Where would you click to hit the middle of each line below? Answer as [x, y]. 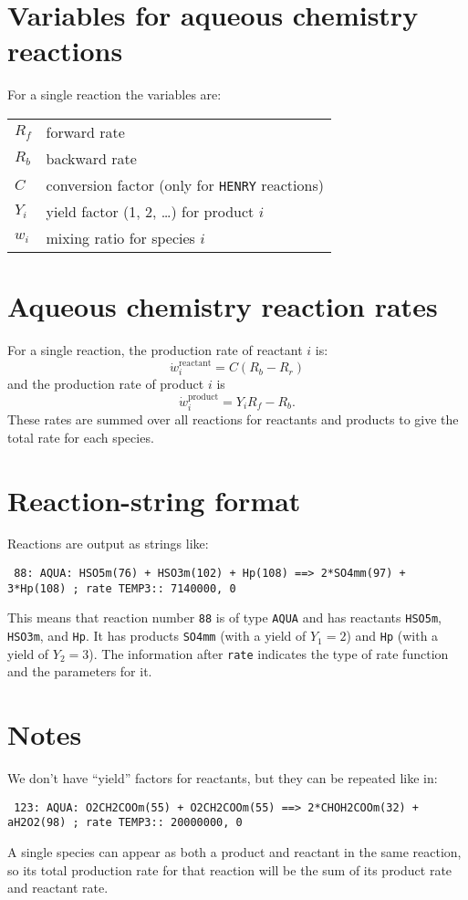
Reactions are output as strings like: [108, 544]
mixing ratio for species [120, 237]
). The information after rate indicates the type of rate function [269, 653]
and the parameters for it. [80, 671]
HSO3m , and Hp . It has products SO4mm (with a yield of [157, 636]
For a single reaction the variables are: [114, 94]
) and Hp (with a [392, 636]
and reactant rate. [58, 888]
